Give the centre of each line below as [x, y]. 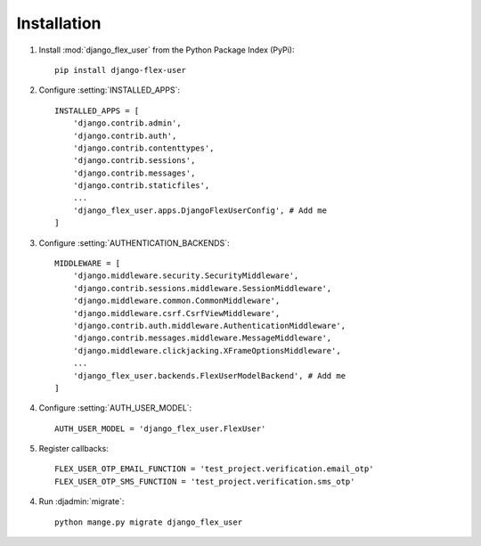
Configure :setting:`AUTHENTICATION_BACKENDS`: [134, 243]
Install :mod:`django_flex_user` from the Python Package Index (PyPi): [167, 50]
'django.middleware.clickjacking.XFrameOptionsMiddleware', [207, 350]
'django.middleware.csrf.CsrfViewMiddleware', [176, 313]
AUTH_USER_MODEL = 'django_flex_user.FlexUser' [160, 428]
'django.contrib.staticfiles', [141, 186]
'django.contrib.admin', [127, 123]
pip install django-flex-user [121, 70]
